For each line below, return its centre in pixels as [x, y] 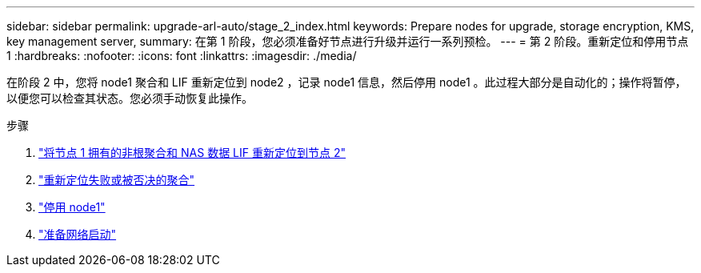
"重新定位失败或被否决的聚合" [117, 180]
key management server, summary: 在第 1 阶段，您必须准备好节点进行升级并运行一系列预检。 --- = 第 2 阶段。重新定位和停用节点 [348, 41]
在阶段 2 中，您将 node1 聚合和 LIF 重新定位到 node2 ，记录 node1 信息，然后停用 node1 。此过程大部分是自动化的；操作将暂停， [346, 82]
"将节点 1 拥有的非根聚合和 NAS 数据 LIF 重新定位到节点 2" [192, 153]
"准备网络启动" [78, 234]
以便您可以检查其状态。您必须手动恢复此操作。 [130, 98]
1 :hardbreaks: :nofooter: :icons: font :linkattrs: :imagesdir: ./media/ [182, 56]
